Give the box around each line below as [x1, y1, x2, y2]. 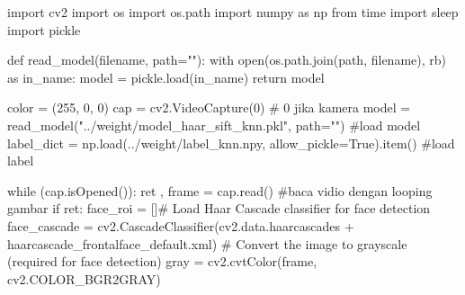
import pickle [7, 20, 81, 39]
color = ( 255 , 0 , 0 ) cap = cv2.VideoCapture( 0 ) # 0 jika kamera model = [7, 98, 411, 117]
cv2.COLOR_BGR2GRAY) [7, 269, 161, 288]
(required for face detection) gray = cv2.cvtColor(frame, [7, 252, 317, 271]
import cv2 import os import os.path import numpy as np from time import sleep [7, 3, 459, 21]
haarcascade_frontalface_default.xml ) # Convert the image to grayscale [7, 234, 407, 253]
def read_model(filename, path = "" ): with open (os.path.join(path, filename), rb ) [7, 50, 446, 69]
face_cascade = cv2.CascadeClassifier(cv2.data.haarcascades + [7, 216, 354, 235]
